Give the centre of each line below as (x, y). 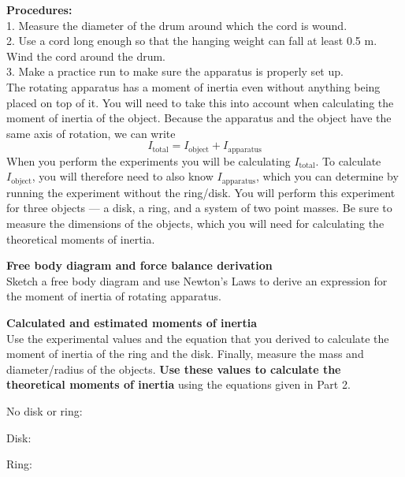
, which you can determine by (327, 176)
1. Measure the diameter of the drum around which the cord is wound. (177, 25)
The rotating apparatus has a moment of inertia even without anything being (193, 86)
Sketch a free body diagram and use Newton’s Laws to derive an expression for (197, 280)
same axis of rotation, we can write (91, 133)
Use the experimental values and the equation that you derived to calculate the (198, 338)
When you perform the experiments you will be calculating (149, 160)
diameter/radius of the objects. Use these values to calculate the (174, 369)
